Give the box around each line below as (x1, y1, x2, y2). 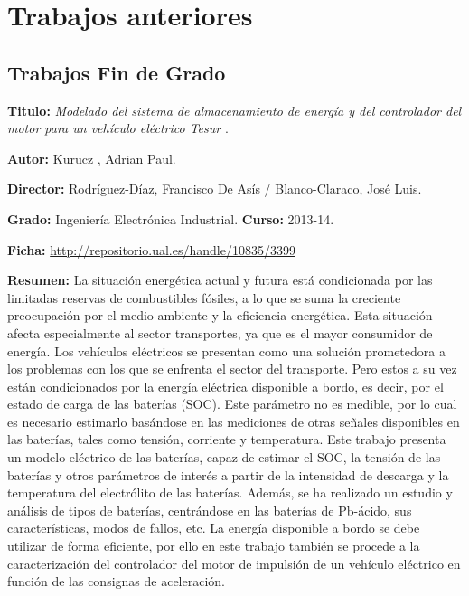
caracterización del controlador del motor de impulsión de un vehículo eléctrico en (7, 553, 461, 572)
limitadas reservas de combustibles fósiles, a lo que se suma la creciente (7, 288, 401, 307)
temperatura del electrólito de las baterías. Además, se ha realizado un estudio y (7, 483, 453, 502)
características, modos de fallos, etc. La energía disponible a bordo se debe (7, 518, 420, 537)
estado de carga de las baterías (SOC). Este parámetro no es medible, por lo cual (7, 394, 457, 413)
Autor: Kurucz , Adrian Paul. (7, 148, 176, 167)
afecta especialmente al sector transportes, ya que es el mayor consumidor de (7, 323, 433, 342)
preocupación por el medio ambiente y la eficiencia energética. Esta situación (7, 306, 433, 325)
